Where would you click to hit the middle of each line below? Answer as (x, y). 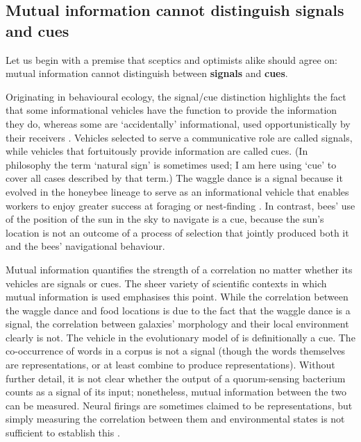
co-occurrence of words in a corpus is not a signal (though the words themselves (176, 351)
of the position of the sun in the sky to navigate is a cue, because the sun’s (165, 219)
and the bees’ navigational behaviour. (85, 246)
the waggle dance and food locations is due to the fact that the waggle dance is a (178, 310)
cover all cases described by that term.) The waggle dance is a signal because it (174, 178)
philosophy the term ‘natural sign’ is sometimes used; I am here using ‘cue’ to (171, 164)
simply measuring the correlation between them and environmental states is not (175, 419)
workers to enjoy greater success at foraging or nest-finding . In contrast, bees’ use (180, 205)
